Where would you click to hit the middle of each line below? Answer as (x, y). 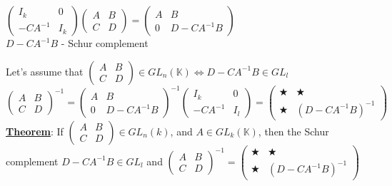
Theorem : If (35, 131)
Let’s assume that (45, 71)
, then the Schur (293, 131)
